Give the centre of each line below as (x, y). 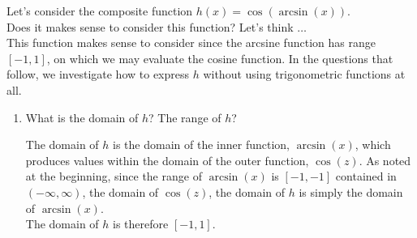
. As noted (385, 160)
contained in (366, 176)
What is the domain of (82, 117)
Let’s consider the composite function (100, 11)
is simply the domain (351, 191)
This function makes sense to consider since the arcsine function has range (191, 42)
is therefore (141, 224)
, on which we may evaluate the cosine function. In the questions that (220, 58)
